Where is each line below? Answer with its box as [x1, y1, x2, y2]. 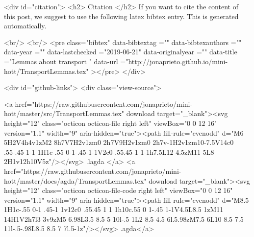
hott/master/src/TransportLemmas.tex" [4, 108, 125, 118]
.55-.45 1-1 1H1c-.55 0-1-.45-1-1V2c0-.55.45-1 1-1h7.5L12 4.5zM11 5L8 [4, 146, 214, 157]
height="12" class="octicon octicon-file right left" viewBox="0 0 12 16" [4, 118, 217, 128]
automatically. [4, 21, 47, 31]
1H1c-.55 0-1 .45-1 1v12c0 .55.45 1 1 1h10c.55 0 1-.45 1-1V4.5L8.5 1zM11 [4, 204, 224, 214]
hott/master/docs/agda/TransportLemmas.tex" [4, 175, 147, 186]
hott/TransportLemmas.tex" [4, 66, 89, 76]
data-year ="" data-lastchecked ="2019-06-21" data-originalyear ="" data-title [4, 47, 237, 57]
